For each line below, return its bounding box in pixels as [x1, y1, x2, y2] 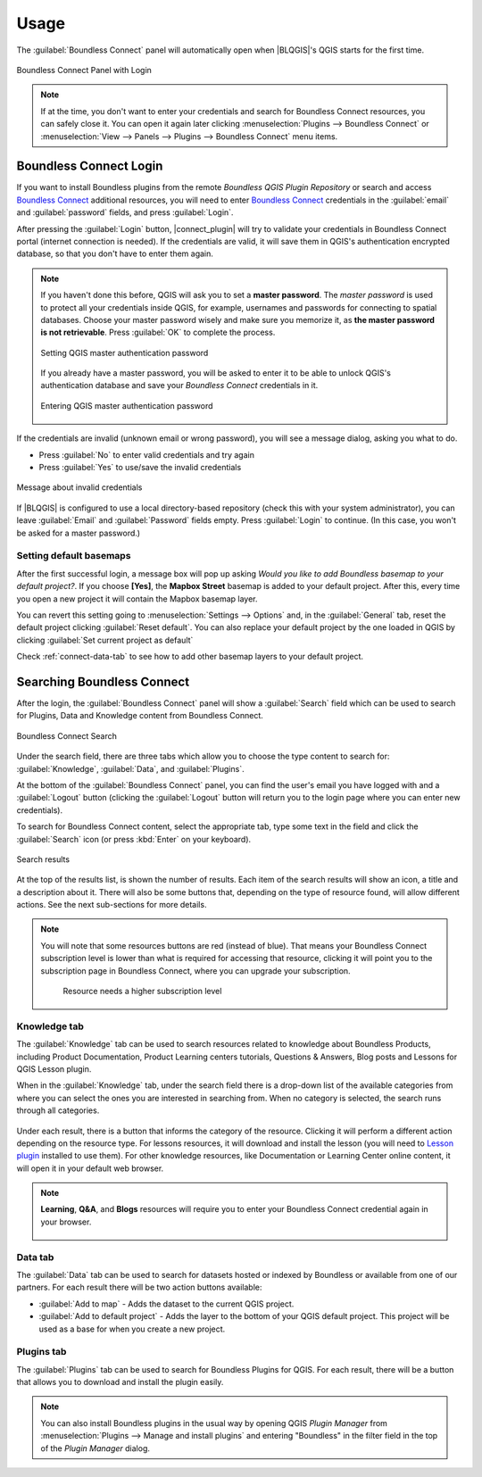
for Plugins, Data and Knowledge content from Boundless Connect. [16, 710, 263, 721]
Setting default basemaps [16, 550, 131, 562]
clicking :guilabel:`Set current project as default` [16, 635, 194, 645]
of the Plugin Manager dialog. [40, 1442, 151, 1454]
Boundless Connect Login [16, 159, 163, 174]
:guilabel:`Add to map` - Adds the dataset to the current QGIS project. [38, 1299, 295, 1309]
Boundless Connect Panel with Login [16, 64, 152, 75]
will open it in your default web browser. [16, 1163, 164, 1174]
